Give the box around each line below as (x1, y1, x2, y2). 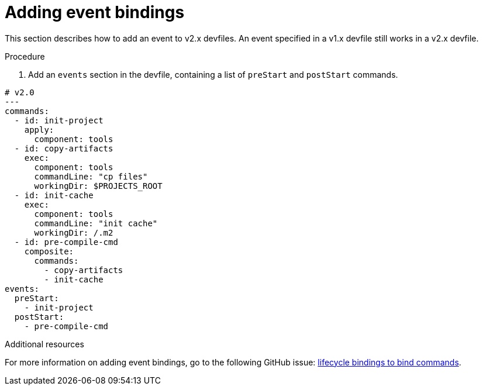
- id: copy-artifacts (14, 143, 113, 153)
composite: (24, 246, 74, 256)
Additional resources (5, 339, 84, 349)
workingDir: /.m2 (34, 227, 113, 237)
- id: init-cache (14, 190, 94, 200)
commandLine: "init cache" (34, 218, 158, 228)
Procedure (5, 51, 45, 61)
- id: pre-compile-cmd (14, 237, 118, 247)
